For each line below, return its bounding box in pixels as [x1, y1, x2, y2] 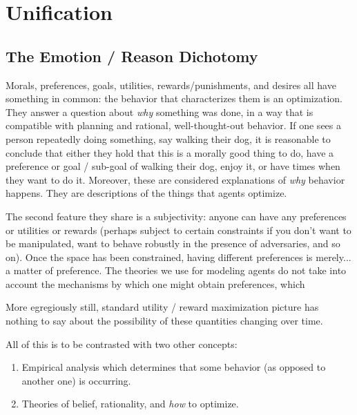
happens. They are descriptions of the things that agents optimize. [6, 186, 287, 200]
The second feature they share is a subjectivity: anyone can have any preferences [6, 209, 347, 223]
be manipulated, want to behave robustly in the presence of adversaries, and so [6, 236, 340, 251]
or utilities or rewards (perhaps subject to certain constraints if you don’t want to [6, 222, 351, 237]
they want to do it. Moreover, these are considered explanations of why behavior [6, 172, 345, 186]
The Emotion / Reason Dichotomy [6, 45, 258, 66]
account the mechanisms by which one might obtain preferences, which [6, 276, 305, 291]
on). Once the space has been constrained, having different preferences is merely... [6, 249, 351, 264]
